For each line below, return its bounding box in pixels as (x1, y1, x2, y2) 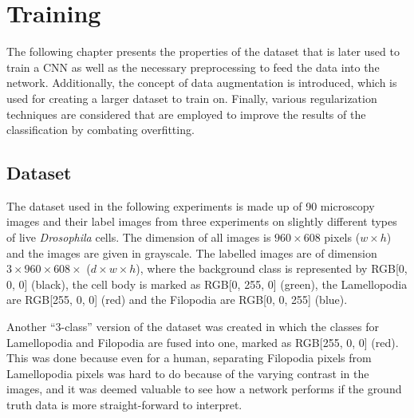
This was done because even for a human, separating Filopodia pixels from (6, 349, 372, 366)
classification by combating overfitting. (6, 121, 195, 138)
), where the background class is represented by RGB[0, (136, 260, 408, 277)
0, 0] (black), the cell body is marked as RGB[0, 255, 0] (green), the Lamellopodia (6, 275, 408, 292)
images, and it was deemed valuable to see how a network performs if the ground (6, 381, 402, 397)
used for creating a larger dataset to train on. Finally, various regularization (6, 89, 377, 106)
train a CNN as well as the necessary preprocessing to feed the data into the (6, 58, 380, 75)
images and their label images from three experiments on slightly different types (6, 213, 397, 230)
